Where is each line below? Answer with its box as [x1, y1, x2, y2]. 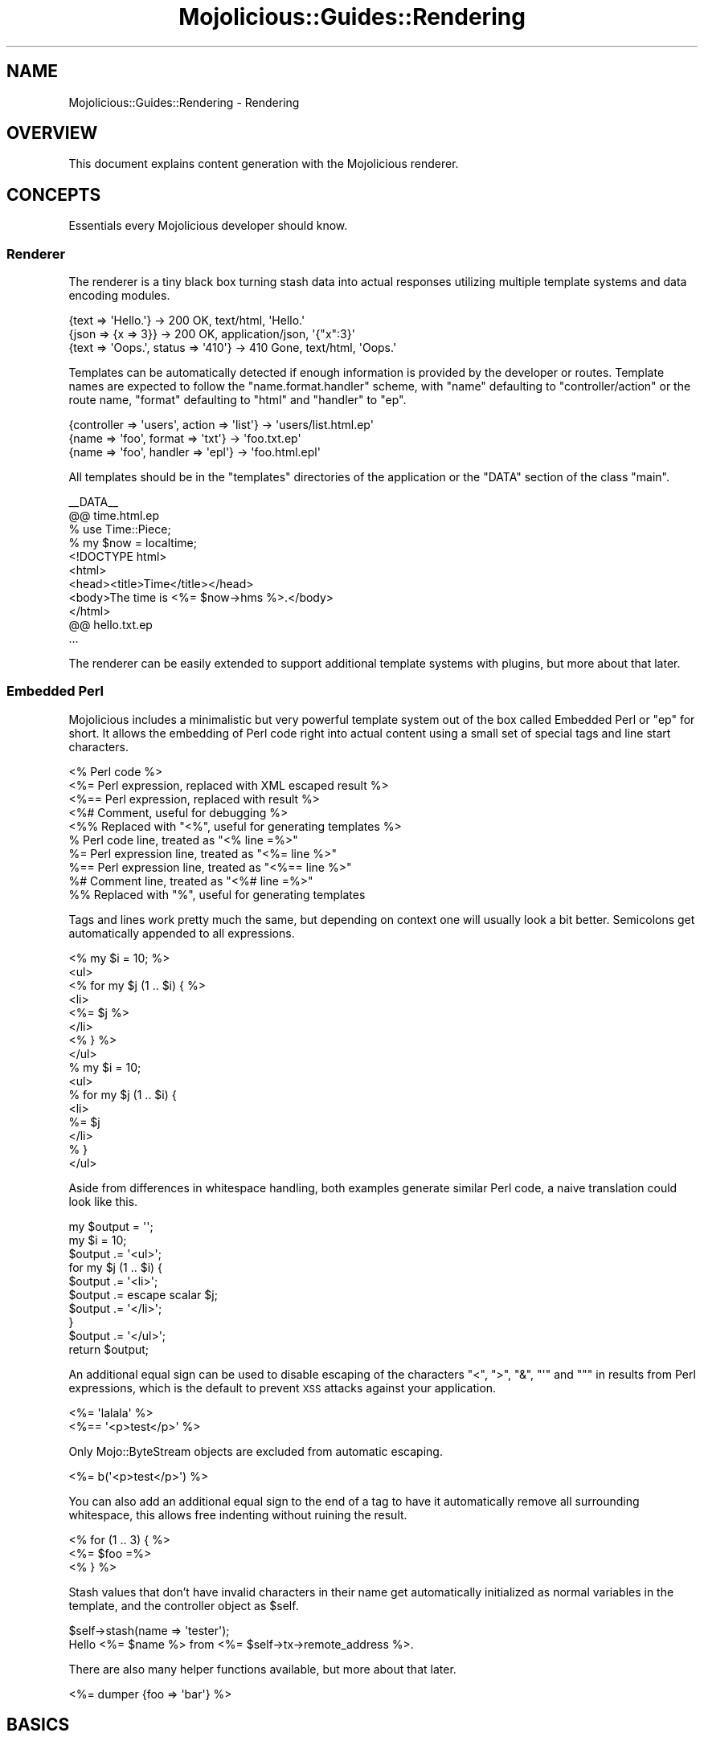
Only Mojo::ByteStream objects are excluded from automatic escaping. [68, 1444, 443, 1458]
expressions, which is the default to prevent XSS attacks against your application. [68, 1380, 497, 1395]
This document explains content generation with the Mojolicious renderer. [68, 157, 459, 171]
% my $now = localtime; [68, 536, 197, 550]
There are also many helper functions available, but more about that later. [68, 1661, 456, 1676]
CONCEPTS [6, 184, 101, 205]
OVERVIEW [6, 123, 98, 144]
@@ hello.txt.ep [68, 618, 153, 632]
